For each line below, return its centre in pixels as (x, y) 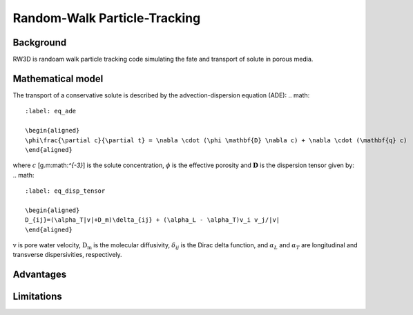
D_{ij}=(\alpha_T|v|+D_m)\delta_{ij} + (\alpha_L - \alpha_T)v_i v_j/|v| (153, 220)
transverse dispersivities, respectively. (67, 255)
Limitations (37, 297)
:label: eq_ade (51, 111)
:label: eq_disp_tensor (65, 191)
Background (40, 42)
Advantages (40, 275)
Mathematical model (58, 78)
